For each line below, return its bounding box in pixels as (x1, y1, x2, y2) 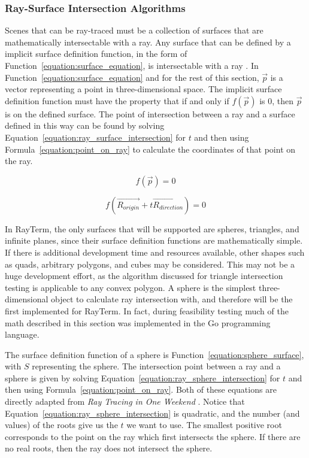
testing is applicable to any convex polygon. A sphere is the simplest (5, 281, 256, 293)
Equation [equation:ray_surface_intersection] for (5, 131, 186, 143)
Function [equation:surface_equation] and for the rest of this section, (5, 71, 259, 83)
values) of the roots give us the (5, 418, 118, 431)
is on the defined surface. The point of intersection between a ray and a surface (5, 107, 295, 120)
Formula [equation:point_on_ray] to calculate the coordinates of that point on (5, 142, 296, 155)
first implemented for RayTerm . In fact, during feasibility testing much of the (5, 304, 289, 317)
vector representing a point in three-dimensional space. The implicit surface (5, 83, 282, 95)
